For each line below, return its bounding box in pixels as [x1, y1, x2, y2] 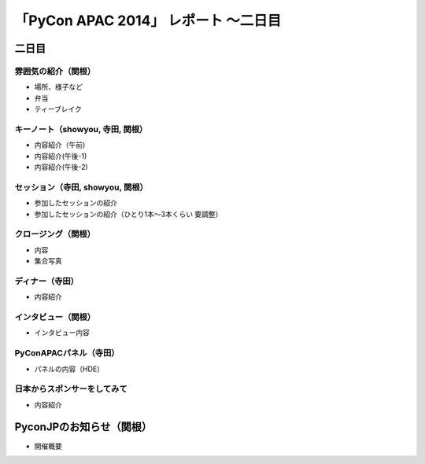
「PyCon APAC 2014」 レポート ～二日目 [14, 12, 282, 29]
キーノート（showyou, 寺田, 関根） [14, 123, 148, 134]
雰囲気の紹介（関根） [14, 65, 96, 76]
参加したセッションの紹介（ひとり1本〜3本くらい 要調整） [34, 209, 223, 219]
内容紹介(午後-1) [34, 151, 87, 160]
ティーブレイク [34, 105, 83, 114]
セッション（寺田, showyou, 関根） [14, 182, 149, 193]
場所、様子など [34, 83, 83, 92]
